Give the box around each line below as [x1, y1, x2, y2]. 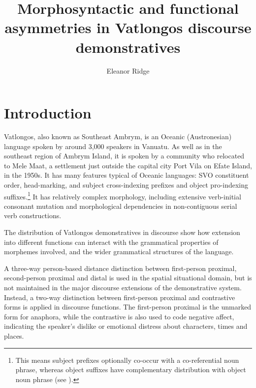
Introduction [4, 103, 92, 123]
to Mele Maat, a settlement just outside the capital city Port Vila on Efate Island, [4, 160, 252, 170]
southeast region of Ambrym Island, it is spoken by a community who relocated [4, 151, 245, 161]
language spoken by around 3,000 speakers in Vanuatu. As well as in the [4, 141, 222, 151]
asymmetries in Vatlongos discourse [4, 17, 252, 38]
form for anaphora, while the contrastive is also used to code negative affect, [4, 311, 234, 321]
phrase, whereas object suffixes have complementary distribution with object [15, 364, 246, 375]
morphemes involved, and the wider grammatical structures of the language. [4, 246, 234, 257]
